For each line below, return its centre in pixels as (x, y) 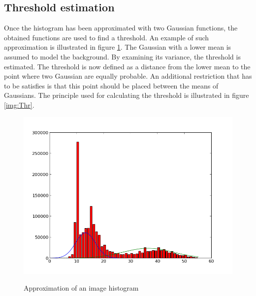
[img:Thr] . (19, 104)
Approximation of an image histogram (81, 287)
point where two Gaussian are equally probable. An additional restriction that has (128, 76)
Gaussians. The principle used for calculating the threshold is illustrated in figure (127, 95)
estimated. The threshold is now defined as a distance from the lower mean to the (127, 66)
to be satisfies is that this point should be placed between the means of (111, 85)
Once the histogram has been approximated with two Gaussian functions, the (121, 28)
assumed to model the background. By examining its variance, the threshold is (122, 56)
